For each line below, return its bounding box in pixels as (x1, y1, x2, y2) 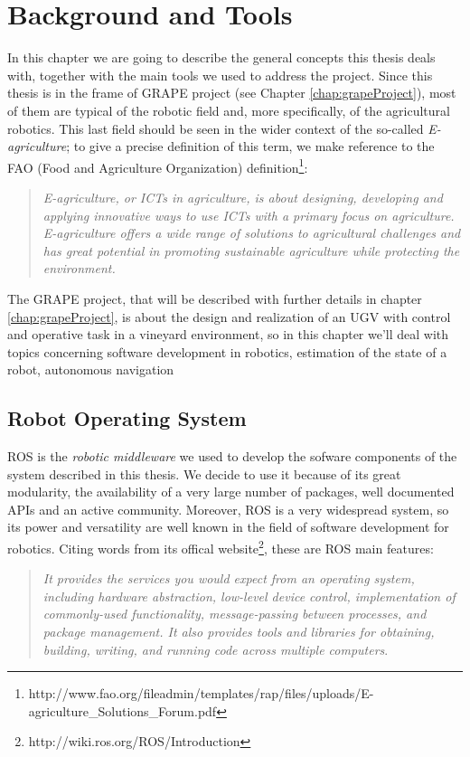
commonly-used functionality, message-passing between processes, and (42, 604, 427, 623)
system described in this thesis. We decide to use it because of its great (7, 464, 401, 483)
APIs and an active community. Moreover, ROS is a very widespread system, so (7, 499, 449, 518)
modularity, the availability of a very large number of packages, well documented (7, 482, 455, 501)
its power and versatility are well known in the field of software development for (7, 517, 449, 536)
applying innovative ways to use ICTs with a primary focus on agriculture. (42, 205, 455, 224)
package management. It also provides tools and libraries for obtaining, (42, 622, 435, 641)
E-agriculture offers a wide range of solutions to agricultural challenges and (42, 223, 461, 242)
